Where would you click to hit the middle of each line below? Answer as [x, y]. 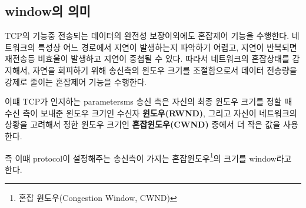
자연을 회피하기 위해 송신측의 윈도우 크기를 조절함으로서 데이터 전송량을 [165, 70]
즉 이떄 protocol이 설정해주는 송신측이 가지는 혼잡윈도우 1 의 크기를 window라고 [148, 157]
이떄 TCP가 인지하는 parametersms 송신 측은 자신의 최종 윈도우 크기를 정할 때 [149, 101]
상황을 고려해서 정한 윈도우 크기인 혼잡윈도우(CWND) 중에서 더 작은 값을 [143, 124]
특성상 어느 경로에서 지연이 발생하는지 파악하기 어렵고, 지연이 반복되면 [167, 47]
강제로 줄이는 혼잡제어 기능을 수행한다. [76, 81]
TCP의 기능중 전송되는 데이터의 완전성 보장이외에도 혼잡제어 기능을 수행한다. [147, 36]
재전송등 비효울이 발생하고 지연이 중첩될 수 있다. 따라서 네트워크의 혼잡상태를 [147, 58]
